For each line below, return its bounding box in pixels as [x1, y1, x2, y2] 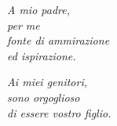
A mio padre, [7, 2, 71, 17]
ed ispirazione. [7, 47, 76, 63]
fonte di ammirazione [7, 32, 110, 49]
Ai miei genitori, [7, 74, 88, 90]
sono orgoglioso [7, 88, 80, 105]
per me [7, 16, 40, 33]
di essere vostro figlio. [7, 104, 112, 121]
